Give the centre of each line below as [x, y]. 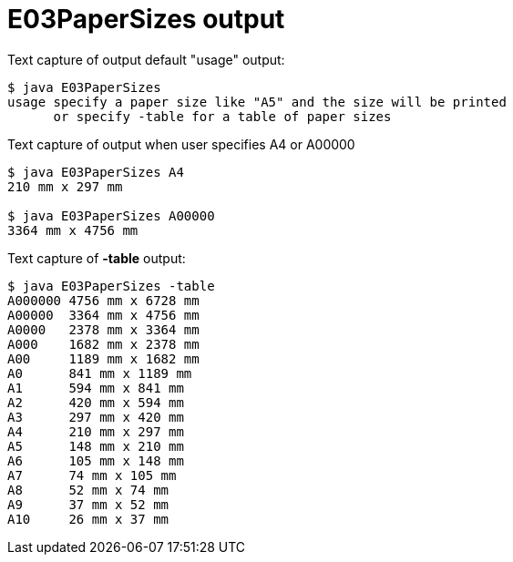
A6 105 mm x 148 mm [96, 460]
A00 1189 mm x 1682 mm [103, 358]
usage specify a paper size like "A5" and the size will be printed [257, 102]
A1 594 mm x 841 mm [96, 388]
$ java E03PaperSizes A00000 [111, 215]
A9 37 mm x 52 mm [88, 504]
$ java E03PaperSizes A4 [96, 172]
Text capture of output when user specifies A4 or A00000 [181, 144]
